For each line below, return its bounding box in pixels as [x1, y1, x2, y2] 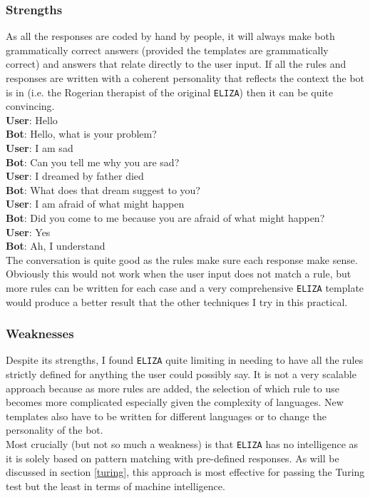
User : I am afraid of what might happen [6, 196, 185, 211]
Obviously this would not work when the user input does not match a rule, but [6, 266, 351, 281]
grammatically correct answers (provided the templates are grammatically [6, 42, 329, 57]
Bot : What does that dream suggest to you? [6, 182, 200, 197]
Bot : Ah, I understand [6, 238, 106, 253]
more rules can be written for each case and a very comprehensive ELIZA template [6, 280, 364, 295]
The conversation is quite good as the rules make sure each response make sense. [6, 252, 358, 267]
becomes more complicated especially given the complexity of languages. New [6, 395, 344, 410]
